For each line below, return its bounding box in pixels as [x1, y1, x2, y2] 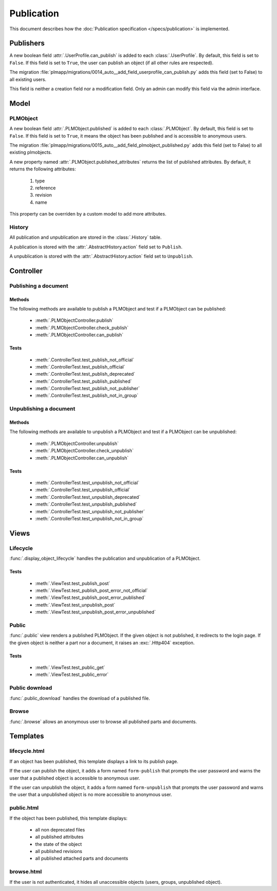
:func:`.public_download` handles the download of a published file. [9, 695, 150, 701]
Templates [9, 732, 44, 741]
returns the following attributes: [9, 166, 76, 172]
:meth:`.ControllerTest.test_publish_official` [35, 363, 126, 370]
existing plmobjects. [9, 149, 52, 156]
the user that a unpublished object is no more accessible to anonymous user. [9, 791, 172, 798]
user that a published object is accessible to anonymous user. [9, 775, 141, 781]
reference [35, 185, 56, 191]
